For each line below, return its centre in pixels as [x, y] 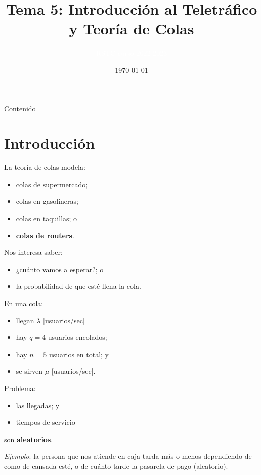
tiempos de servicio [46, 422]
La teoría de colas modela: [45, 167]
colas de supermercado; [52, 184]
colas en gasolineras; [47, 201]
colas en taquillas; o [47, 218]
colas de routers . [45, 235]
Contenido [20, 108]
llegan [25, 320]
